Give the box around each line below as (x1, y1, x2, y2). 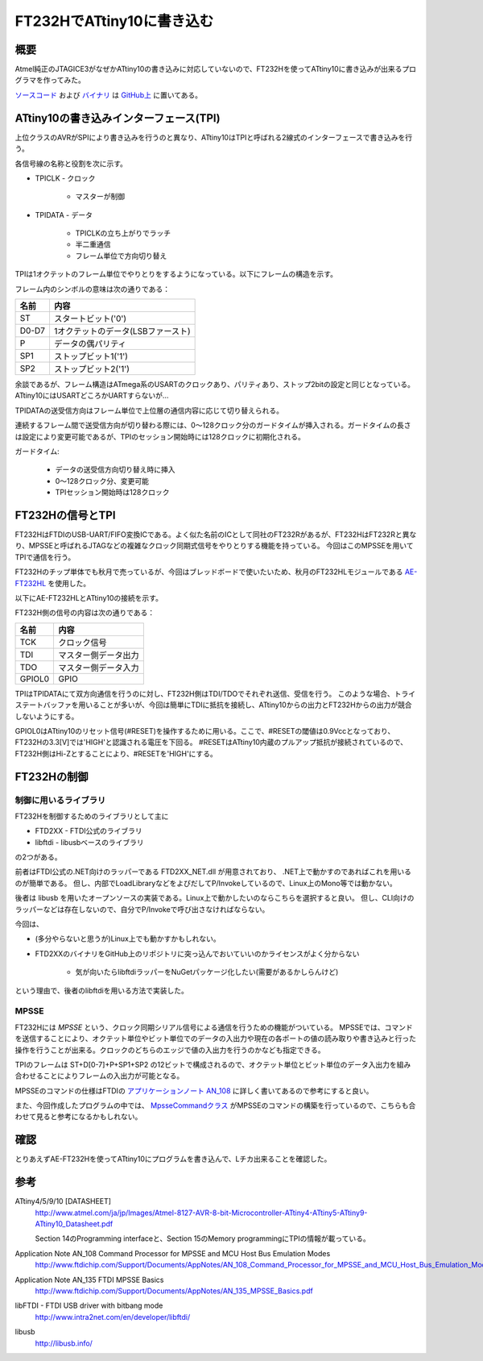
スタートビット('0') (53, 313, 127, 324)
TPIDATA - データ (35, 210, 93, 219)
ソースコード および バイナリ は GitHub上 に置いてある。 (14, 89, 203, 100)
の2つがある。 (14, 852, 62, 862)
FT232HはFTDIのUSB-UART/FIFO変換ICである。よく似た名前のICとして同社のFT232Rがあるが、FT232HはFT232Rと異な (14, 530, 417, 539)
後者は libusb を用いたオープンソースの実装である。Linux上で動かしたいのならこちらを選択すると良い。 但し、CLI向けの (14, 893, 415, 903)
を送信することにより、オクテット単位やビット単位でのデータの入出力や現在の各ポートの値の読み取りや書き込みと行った (14, 1034, 416, 1043)
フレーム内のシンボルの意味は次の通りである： (14, 284, 171, 293)
